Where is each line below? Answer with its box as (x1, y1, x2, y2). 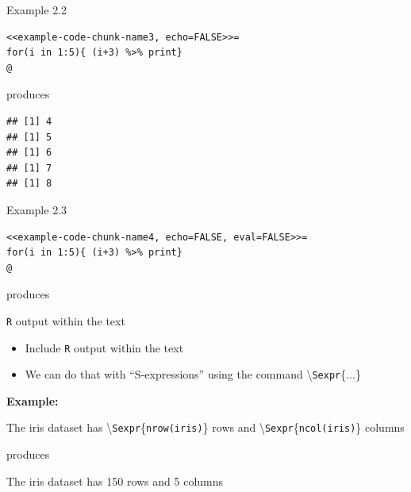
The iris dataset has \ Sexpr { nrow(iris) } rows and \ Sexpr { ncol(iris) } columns (6, 419, 405, 436)
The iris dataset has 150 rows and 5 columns (6, 472, 224, 489)
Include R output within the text (25, 339, 184, 356)
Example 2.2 (6, 2, 67, 17)
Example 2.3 (6, 201, 67, 217)
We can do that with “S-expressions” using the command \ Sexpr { (25, 366, 347, 382)
